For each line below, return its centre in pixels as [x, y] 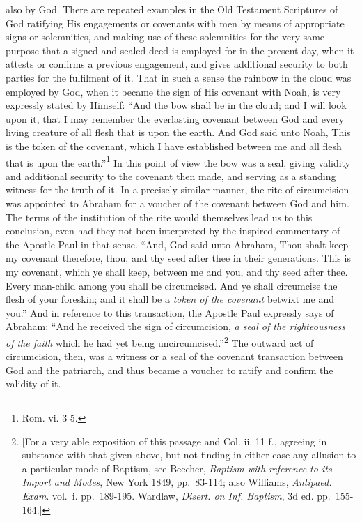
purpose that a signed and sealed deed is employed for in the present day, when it [180, 50]
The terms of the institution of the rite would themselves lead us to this [159, 217]
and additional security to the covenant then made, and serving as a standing [171, 176]
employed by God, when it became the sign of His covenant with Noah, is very [173, 91]
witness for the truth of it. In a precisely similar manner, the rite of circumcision [178, 189]
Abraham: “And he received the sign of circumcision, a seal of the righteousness [175, 326]
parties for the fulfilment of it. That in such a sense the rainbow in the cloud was [179, 77]
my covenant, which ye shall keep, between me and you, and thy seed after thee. [177, 271]
